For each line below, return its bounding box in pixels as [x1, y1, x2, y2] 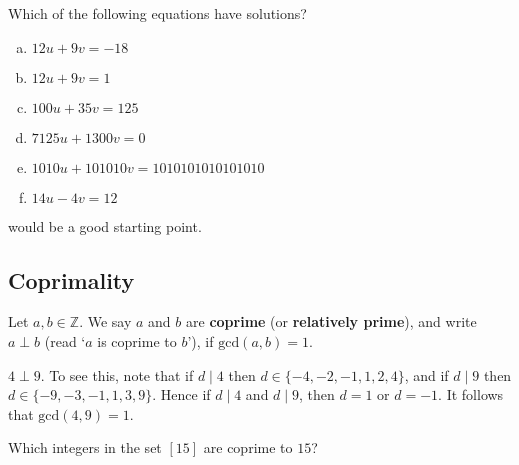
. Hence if [152, 384, 211, 405]
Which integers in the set [8, 437, 162, 458]
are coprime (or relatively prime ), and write [186, 311, 477, 332]
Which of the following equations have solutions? [8, 3, 307, 23]
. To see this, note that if [40, 364, 194, 385]
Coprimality [8, 264, 135, 295]
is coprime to [97, 330, 177, 351]
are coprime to [203, 437, 293, 458]
